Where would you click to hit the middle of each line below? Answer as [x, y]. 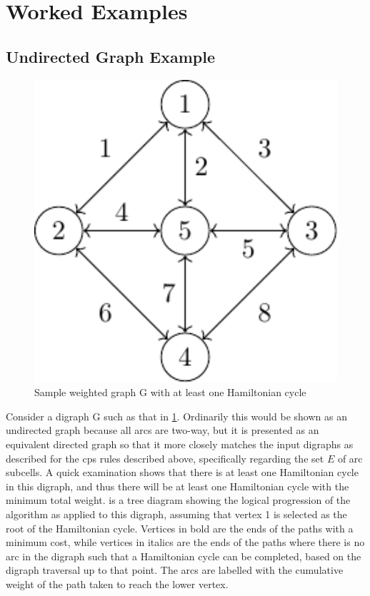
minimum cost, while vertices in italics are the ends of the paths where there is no [185, 542]
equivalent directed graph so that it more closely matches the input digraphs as [180, 444]
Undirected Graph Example [111, 56]
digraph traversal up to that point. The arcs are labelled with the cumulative [175, 570]
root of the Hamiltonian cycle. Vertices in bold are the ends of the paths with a [180, 528]
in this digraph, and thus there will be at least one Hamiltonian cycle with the [177, 486]
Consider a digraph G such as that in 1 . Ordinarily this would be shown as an [176, 416]
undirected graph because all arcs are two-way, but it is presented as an [162, 430]
